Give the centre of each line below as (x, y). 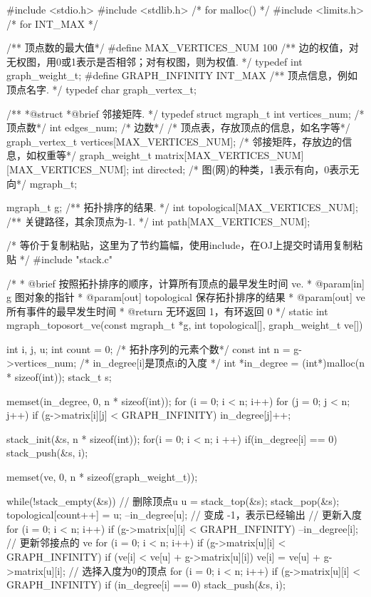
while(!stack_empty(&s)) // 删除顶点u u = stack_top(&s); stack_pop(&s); (173, 500)
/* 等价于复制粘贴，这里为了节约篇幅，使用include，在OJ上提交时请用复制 (180, 245)
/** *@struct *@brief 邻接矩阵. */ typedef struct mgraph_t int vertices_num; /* (185, 113)
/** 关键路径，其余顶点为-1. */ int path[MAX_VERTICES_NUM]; (158, 221)
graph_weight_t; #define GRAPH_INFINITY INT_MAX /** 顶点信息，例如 (182, 75)
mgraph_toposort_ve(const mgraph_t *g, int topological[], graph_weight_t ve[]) (185, 325)
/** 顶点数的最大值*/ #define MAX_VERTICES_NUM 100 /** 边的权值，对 (183, 47)
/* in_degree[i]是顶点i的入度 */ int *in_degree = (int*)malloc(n (222, 363)
